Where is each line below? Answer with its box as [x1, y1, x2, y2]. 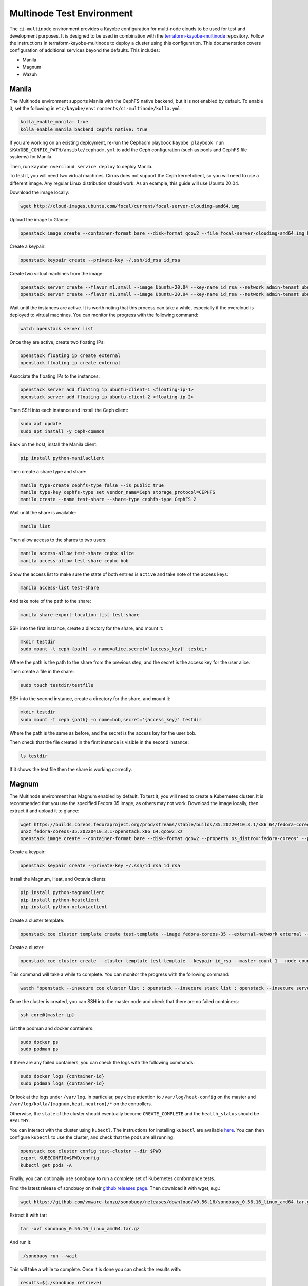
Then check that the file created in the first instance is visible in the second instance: [9, 739, 189, 745]
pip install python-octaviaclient [20, 904, 107, 910]
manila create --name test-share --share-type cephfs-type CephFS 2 [20, 496, 197, 503]
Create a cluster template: [9, 917, 64, 923]
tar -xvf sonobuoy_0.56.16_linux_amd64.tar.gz [20, 1226, 140, 1231]
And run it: [9, 1239, 32, 1245]
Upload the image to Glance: [9, 216, 70, 222]
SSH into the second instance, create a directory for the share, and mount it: [9, 695, 171, 702]
